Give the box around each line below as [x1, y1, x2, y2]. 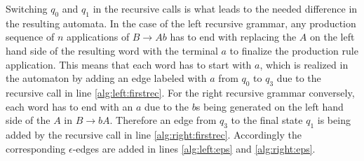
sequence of [6, 29, 55, 44]
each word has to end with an [6, 99, 133, 113]
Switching [6, 1, 48, 15]
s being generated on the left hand [196, 99, 344, 113]
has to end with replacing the [170, 29, 297, 44]
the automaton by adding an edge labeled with [6, 71, 207, 85]
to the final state [231, 113, 303, 127]
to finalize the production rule [229, 43, 358, 57]
